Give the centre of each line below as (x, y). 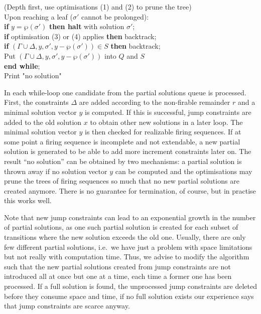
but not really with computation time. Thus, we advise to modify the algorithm (127, 257)
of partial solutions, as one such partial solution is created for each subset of (121, 227)
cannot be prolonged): (115, 16)
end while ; (22, 65)
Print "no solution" (33, 75)
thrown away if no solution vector (56, 171)
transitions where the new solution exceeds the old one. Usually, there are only (125, 237)
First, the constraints (36, 102)
